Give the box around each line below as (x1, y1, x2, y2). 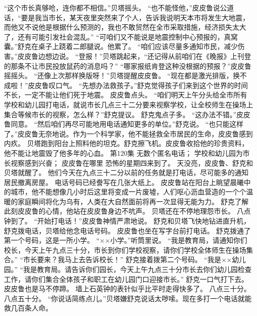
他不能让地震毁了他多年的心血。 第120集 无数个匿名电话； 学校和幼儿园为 (4, 147, 243, 158)
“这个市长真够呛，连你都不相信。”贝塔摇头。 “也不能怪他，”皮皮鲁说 (4, 2, 220, 12)
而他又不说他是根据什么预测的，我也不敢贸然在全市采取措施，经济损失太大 (4, 22, 246, 32)
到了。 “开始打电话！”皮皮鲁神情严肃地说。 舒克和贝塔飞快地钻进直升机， (10, 216, 251, 226)
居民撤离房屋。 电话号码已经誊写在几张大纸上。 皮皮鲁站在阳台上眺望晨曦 (4, 177, 244, 187)
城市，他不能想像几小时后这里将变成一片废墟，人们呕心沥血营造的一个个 (10, 186, 246, 197)
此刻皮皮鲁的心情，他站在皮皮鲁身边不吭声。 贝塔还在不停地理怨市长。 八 (4, 206, 244, 216)
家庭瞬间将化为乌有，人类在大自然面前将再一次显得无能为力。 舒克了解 (17, 196, 249, 206)
